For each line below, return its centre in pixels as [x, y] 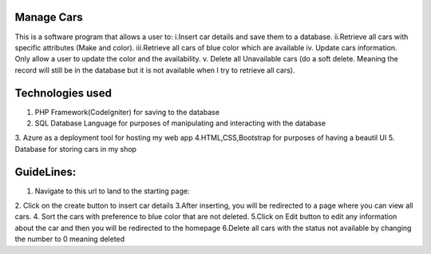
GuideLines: [45, 172]
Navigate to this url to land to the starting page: [112, 191]
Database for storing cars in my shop [76, 149]
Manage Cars [49, 17]
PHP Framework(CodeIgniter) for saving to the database [127, 112]
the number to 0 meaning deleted [70, 239]
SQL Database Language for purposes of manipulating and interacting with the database [180, 123]
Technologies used [63, 93]
